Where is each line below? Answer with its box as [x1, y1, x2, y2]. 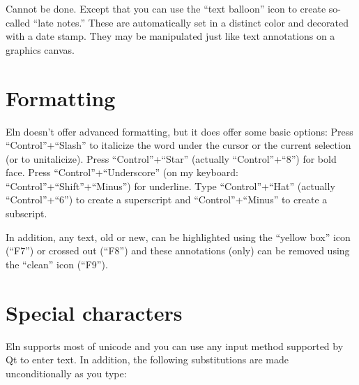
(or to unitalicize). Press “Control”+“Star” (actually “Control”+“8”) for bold [6, 151, 337, 166]
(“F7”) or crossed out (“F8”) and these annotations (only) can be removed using [6, 243, 350, 258]
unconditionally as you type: [6, 365, 127, 380]
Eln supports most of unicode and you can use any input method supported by [6, 338, 344, 353]
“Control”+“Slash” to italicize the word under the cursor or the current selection [6, 138, 351, 152]
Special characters [6, 298, 183, 326]
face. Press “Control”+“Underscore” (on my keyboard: [6, 165, 238, 180]
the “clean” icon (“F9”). [6, 256, 108, 271]
